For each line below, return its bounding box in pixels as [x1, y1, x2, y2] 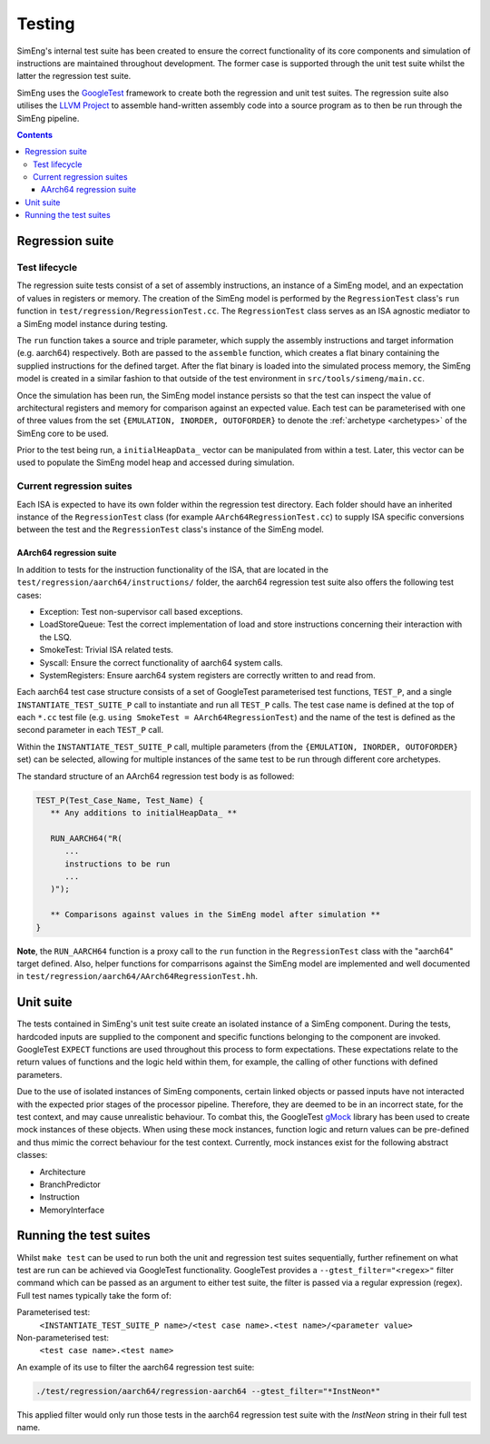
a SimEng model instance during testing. [16, 318, 168, 329]
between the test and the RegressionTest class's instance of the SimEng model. [16, 524, 324, 535]
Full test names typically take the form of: [16, 1290, 171, 1301]
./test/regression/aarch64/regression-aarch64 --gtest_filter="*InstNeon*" [35, 1386, 381, 1396]
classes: [16, 1150, 48, 1161]
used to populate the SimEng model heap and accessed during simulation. [16, 457, 295, 468]
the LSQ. [39, 631, 72, 642]
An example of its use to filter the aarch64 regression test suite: [16, 1361, 255, 1372]
